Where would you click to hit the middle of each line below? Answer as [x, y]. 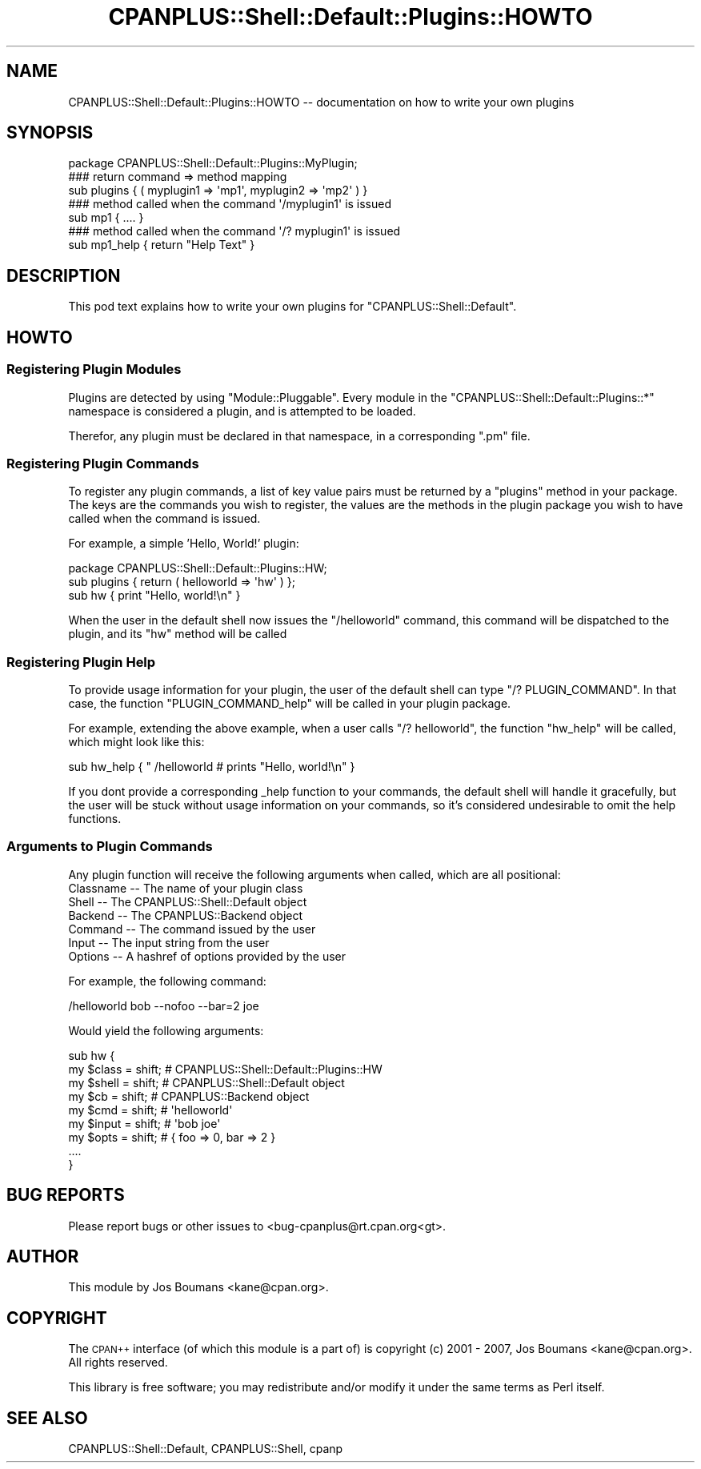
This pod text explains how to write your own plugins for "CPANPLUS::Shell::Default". [292, 307]
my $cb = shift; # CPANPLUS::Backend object [189, 1096]
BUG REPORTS [66, 1195]
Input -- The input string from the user [169, 942]
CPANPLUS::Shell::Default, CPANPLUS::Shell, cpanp [206, 1449]
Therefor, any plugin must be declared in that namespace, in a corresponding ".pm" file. [299, 435]
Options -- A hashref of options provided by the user [207, 956]
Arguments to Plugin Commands [110, 847]
